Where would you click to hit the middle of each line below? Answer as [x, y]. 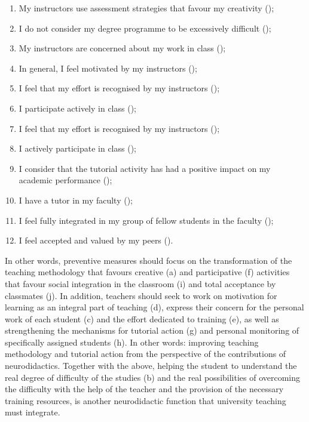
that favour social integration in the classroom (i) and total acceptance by [140, 283]
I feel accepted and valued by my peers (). [96, 240]
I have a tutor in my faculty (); [76, 200]
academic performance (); [65, 180]
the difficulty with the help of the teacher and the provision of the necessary [144, 389]
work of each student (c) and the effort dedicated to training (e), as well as [142, 318]
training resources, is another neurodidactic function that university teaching [146, 400]
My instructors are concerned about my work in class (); [122, 48]
